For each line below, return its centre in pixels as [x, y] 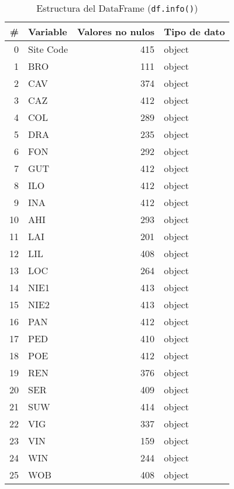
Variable [48, 31]
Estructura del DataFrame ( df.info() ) [117, 8]
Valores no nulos [116, 31]
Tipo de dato [195, 31]
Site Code [48, 49]
